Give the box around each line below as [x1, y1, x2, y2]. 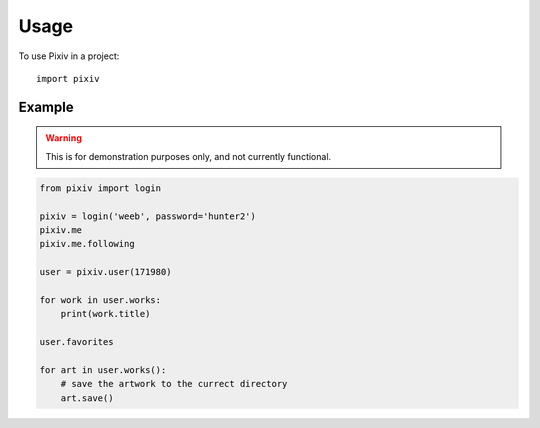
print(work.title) [60, 308, 151, 320]
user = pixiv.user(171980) [39, 266, 172, 278]
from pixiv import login [39, 182, 162, 194]
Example [18, 98, 74, 115]
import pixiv [36, 73, 100, 84]
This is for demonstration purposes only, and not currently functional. [45, 150, 332, 162]
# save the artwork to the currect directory [60, 378, 288, 390]
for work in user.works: [39, 294, 162, 305]
